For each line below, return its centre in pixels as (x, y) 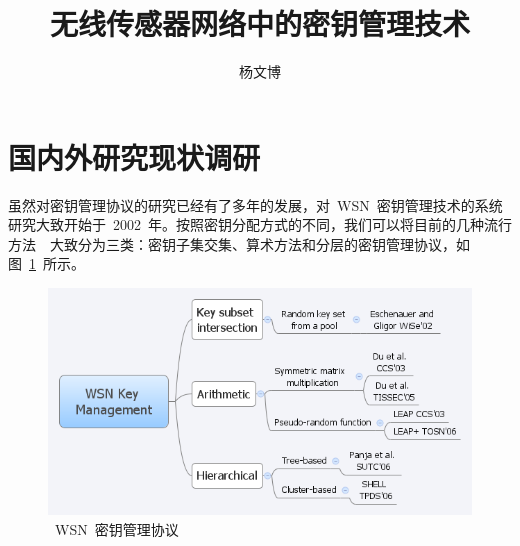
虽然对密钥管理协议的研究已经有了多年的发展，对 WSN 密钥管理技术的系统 (255, 204)
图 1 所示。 (46, 263)
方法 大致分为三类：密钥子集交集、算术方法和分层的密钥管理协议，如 (239, 243)
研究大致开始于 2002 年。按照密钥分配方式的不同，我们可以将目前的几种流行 (260, 224)
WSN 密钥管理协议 (116, 528)
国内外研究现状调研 (134, 156)
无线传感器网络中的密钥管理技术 (259, 23)
